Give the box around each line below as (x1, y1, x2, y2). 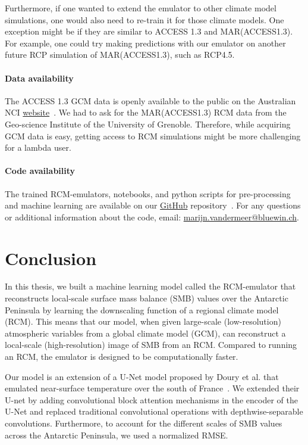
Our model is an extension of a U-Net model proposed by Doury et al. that (5, 370, 279, 382)
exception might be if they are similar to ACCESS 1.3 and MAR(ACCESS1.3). (5, 25, 293, 38)
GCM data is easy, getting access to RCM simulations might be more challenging (5, 129, 301, 142)
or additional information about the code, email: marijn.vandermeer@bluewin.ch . (5, 210, 299, 223)
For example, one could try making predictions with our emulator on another (5, 36, 286, 49)
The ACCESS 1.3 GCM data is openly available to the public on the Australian (5, 94, 296, 107)
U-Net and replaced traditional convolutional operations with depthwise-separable (5, 405, 303, 418)
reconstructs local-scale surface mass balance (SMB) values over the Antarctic (5, 292, 288, 304)
